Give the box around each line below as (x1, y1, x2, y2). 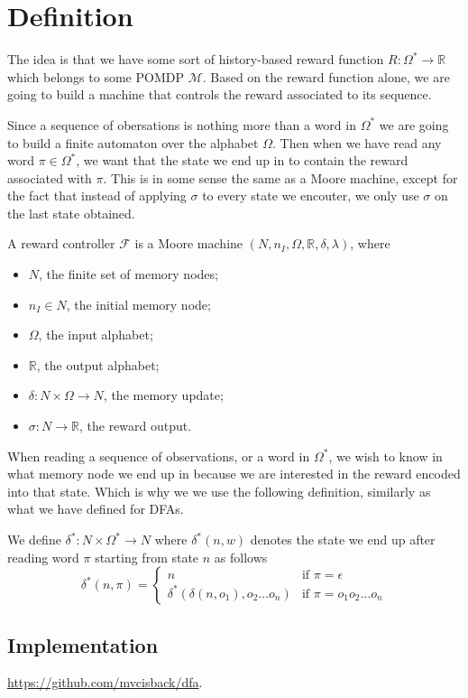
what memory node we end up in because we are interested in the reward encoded (7, 464, 461, 483)
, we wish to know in (328, 446, 443, 465)
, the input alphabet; (38, 325, 153, 344)
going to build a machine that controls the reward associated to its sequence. (7, 85, 432, 104)
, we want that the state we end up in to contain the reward (76, 151, 408, 170)
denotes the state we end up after (250, 530, 436, 548)
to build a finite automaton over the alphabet (7, 133, 259, 152)
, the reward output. (78, 416, 192, 435)
